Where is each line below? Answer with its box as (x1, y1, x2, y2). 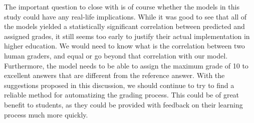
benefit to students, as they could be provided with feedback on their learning (4, 99, 243, 109)
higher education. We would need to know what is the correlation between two (4, 40, 245, 51)
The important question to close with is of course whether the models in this (4, 1, 239, 11)
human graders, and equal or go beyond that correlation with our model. (4, 50, 228, 60)
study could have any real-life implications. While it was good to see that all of (4, 11, 247, 21)
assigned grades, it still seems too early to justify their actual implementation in (4, 30, 250, 41)
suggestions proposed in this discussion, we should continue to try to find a (4, 79, 234, 90)
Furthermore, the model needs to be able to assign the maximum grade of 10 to (4, 60, 248, 70)
